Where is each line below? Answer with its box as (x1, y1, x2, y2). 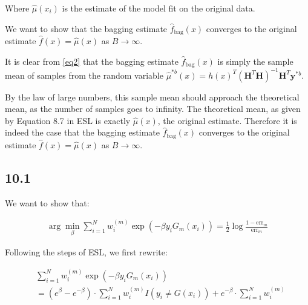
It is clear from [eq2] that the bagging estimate (5, 54, 179, 67)
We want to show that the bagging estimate (5, 22, 168, 34)
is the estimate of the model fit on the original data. (62, 2, 255, 14)
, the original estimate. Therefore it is (157, 114, 297, 126)
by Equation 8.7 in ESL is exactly (5, 114, 131, 126)
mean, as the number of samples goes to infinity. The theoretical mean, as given (5, 102, 301, 115)
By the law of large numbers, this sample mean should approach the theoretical (5, 90, 300, 103)
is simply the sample (217, 54, 293, 67)
